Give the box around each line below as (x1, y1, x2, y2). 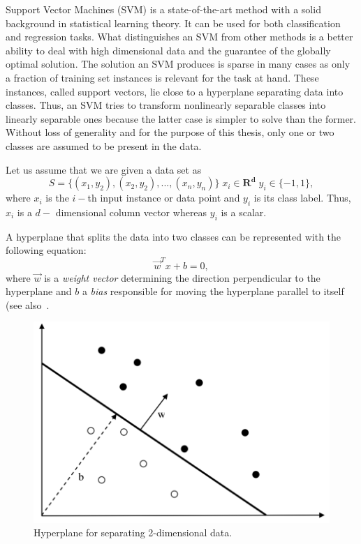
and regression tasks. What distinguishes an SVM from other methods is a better (6, 29, 353, 44)
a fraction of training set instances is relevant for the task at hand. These (6, 70, 319, 84)
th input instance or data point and (87, 190, 240, 205)
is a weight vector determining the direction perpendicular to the (44, 270, 321, 285)
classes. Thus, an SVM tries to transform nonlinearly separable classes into (6, 98, 326, 112)
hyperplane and (6, 284, 72, 299)
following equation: (6, 243, 87, 257)
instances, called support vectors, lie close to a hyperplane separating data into (6, 84, 344, 98)
